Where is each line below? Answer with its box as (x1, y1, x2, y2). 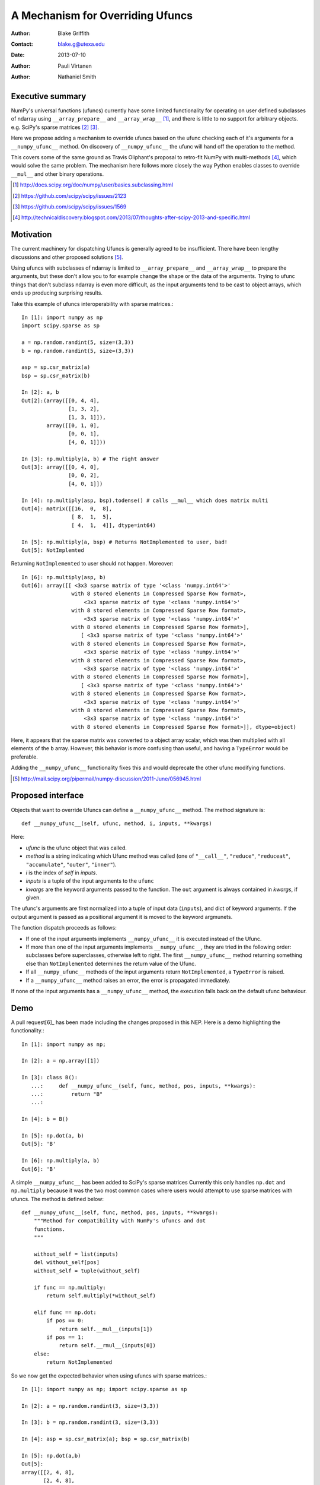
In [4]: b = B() (21, 1116, 69, 1123)
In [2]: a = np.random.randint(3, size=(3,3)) (21, 1402, 159, 1409)
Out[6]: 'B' (21, 1165, 56, 1173)
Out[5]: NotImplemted (21, 546, 84, 554)
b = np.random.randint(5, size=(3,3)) (21, 347, 135, 354)
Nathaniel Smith (57, 73, 97, 80)
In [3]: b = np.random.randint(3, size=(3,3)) (21, 1419, 159, 1426)
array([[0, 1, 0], (46, 422, 100, 429)
